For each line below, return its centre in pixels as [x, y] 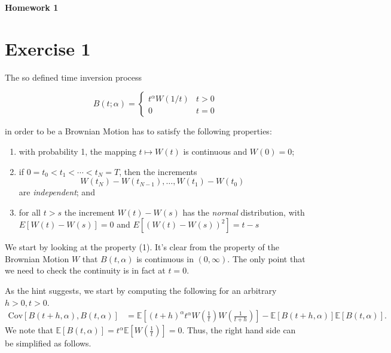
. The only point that [266, 258]
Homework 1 [32, 7]
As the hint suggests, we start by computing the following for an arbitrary [141, 291]
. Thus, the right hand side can [239, 330]
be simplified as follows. [48, 343]
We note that [29, 330]
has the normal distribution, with [244, 212]
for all [30, 212]
